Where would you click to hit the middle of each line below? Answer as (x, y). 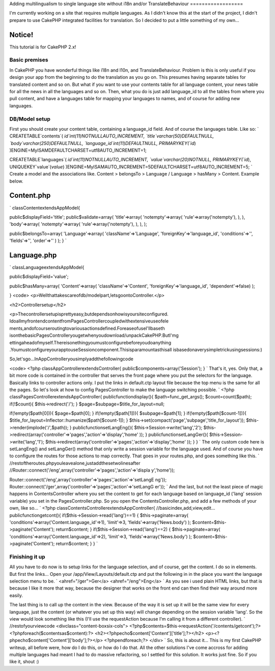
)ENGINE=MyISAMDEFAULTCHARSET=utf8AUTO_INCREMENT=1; (78, 151)
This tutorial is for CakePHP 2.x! (43, 47)
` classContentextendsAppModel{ (45, 208)
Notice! (21, 35)
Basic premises (29, 60)
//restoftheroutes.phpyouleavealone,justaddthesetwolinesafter (75, 463)
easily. (16, 595)
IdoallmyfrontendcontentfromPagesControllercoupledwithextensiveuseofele (89, 321)
